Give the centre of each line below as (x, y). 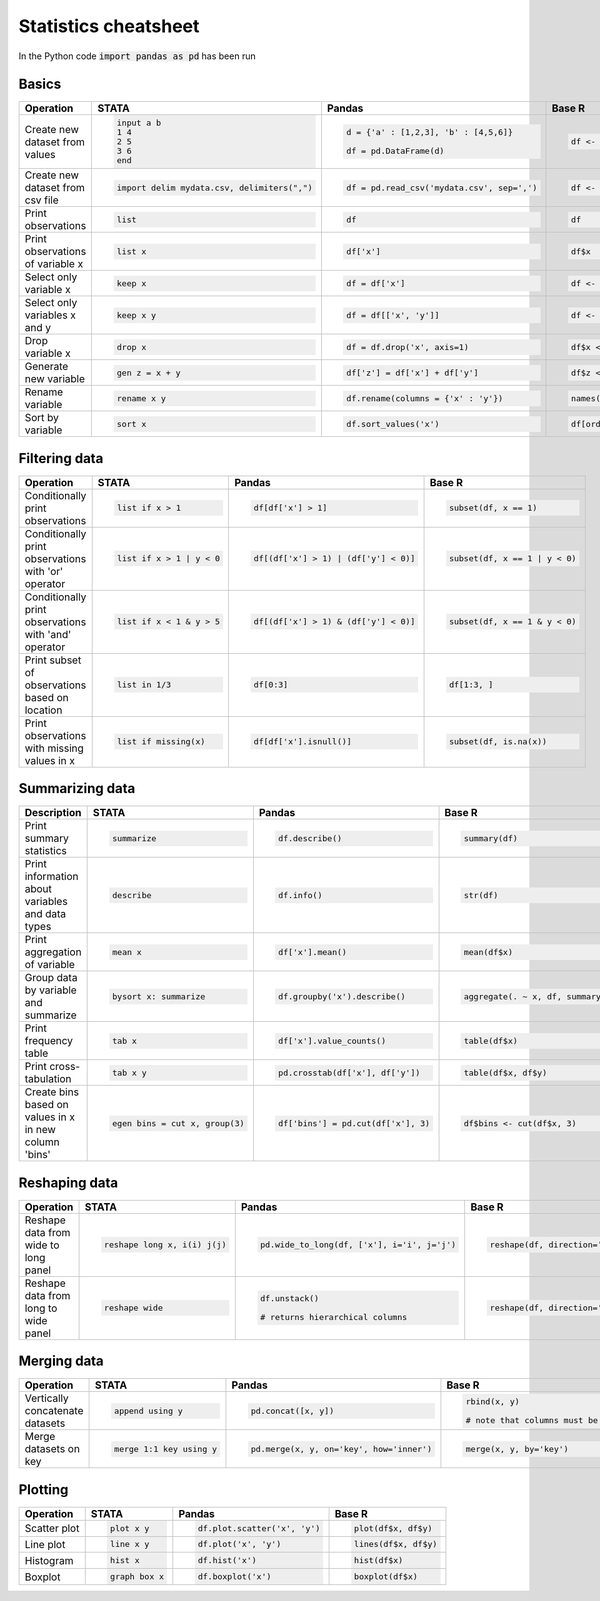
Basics (40, 84)
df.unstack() (290, 1298)
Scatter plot (52, 1528)
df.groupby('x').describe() (342, 996)
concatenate (54, 1411)
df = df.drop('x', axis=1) (408, 346)
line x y (130, 1544)
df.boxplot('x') (234, 1576)
